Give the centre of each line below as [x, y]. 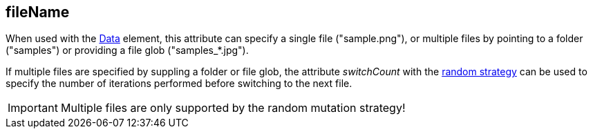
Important [33, 108]
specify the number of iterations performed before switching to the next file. [179, 84]
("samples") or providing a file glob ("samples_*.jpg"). [127, 50]
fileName [38, 12]
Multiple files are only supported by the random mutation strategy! [233, 108]
